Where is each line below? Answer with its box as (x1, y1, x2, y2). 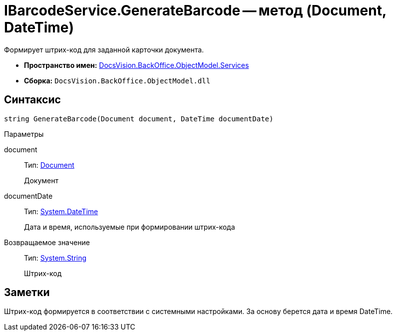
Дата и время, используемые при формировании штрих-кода (24, 222, 235, 231)
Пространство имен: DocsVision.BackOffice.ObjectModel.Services (24, 60, 249, 69)
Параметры (4, 129, 44, 138)
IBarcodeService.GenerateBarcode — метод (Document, (4, 2, 387, 19)
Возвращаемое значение (4, 238, 90, 247)
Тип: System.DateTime (24, 207, 98, 216)
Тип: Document (24, 160, 74, 169)
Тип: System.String (24, 253, 87, 262)
